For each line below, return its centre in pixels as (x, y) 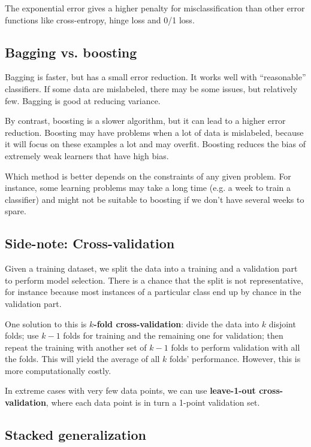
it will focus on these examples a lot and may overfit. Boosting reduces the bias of (155, 144)
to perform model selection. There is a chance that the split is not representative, (154, 280)
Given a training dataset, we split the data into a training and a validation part (151, 268)
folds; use (22, 335)
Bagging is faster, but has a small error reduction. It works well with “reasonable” (155, 77)
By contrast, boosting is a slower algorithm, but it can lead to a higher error (145, 121)
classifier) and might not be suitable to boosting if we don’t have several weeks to (155, 199)
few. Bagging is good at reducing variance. (83, 100)
